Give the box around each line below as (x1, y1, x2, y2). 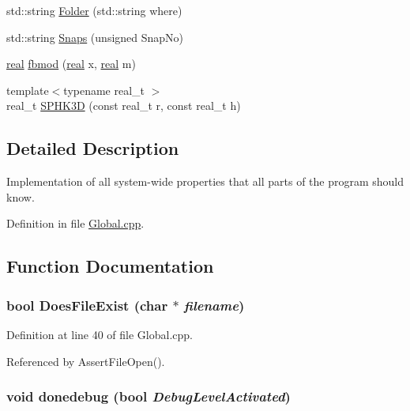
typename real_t (63, 81, 145, 98)
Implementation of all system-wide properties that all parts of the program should (6, 173, 404, 190)
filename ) (183, 295, 245, 315)
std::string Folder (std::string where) (6, 2, 182, 18)
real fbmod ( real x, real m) (6, 55, 136, 72)
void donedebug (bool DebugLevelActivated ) (6, 386, 291, 406)
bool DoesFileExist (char (6, 295, 168, 315)
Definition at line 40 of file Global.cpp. (6, 326, 193, 342)
